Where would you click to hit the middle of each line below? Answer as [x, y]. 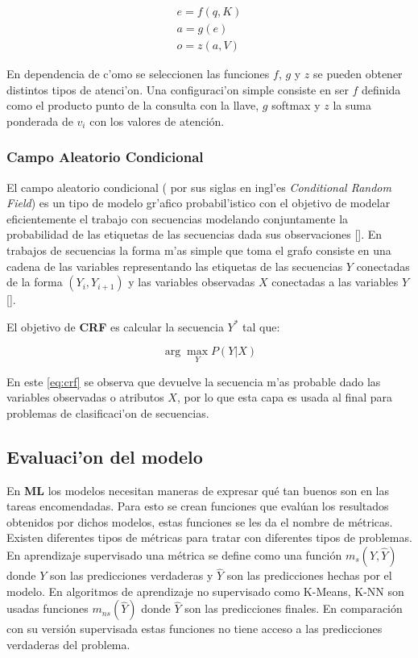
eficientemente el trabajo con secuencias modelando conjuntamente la [178, 218]
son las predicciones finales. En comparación [294, 608]
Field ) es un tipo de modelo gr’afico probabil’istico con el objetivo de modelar [199, 203]
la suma [352, 105]
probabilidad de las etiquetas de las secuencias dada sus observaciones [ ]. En [195, 234]
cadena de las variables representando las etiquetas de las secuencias [175, 266]
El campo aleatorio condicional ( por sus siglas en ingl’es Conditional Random [199, 187]
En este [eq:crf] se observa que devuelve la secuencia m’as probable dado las [194, 381]
